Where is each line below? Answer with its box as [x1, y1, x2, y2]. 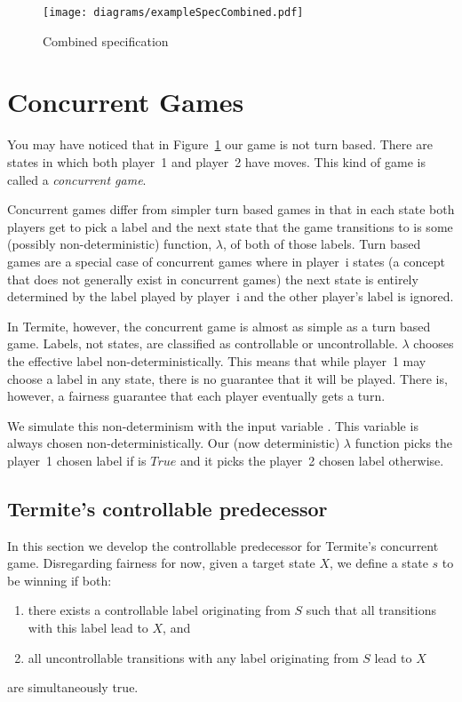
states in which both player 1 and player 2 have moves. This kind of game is [7, 152, 426, 171]
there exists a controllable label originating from [28, 601, 291, 619]
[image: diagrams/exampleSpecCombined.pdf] [43, 6, 304, 19]
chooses [413, 334, 454, 353]
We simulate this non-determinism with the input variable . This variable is [7, 416, 418, 435]
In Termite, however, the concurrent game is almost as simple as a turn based [7, 316, 431, 335]
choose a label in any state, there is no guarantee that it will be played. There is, [7, 369, 448, 387]
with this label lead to [28, 618, 148, 637]
